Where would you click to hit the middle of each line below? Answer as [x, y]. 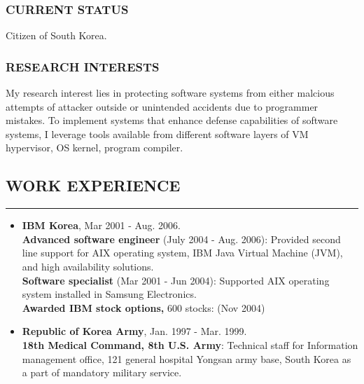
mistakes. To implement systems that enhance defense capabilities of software [172, 120]
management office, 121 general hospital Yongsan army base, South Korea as [187, 358]
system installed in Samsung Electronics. [109, 294]
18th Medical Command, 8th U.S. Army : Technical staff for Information [190, 344]
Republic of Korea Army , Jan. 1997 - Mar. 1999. [134, 331]
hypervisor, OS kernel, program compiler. [94, 148]
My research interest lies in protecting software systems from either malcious [170, 93]
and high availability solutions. [88, 266]
